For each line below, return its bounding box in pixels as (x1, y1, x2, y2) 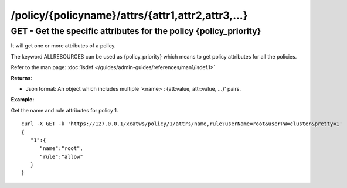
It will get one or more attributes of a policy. (11, 42, 117, 49)
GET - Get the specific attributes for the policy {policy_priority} (11, 26, 261, 36)
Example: (11, 96, 35, 103)
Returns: (11, 74, 33, 81)
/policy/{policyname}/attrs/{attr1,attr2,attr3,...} (11, 9, 249, 22)
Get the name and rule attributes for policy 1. (11, 107, 118, 114)
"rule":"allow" (39, 153, 83, 160)
